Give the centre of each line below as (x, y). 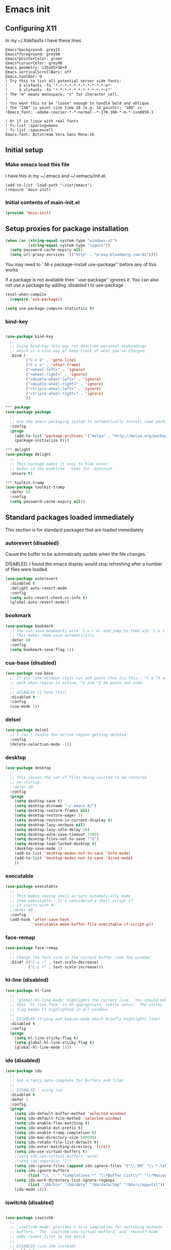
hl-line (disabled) (27, 980)
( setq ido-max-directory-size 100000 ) (55, 1137)
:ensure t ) (21, 473)
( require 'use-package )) (36, 299)
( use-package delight (28, 455)
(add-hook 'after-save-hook (40, 920)
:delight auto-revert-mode (38, 588)
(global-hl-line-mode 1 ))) (43, 1048)
